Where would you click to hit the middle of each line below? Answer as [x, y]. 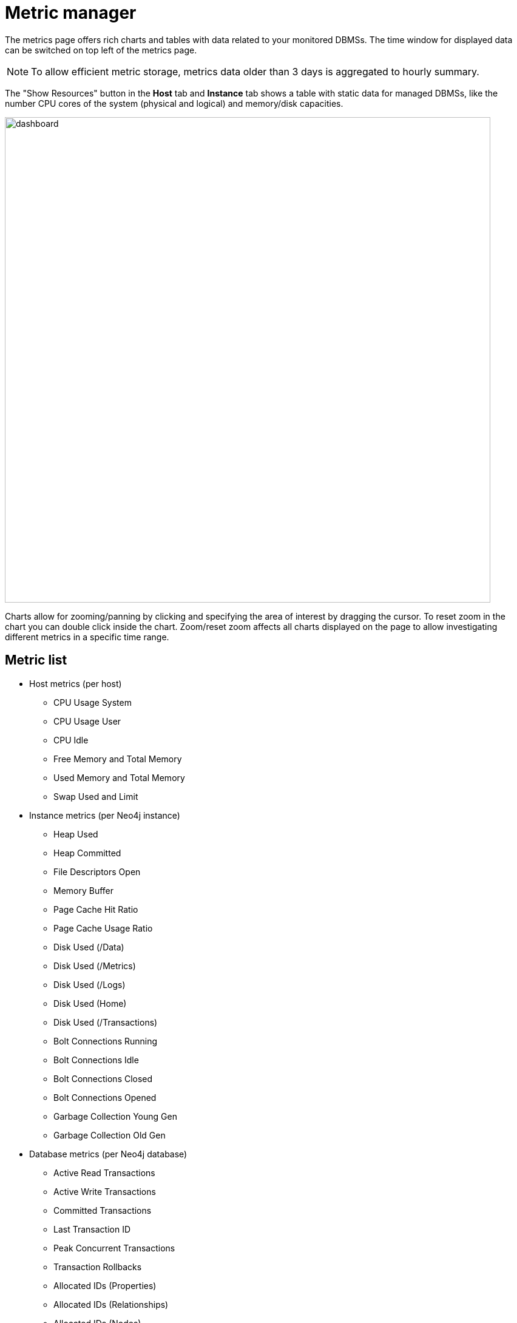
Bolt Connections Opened [105, 1097]
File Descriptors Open [97, 871]
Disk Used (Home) [90, 1003]
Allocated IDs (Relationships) [111, 1304]
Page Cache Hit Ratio [96, 909]
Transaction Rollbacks [98, 1267]
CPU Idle [71, 740]
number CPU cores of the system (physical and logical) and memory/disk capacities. [174, 103]
